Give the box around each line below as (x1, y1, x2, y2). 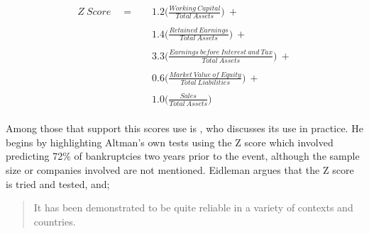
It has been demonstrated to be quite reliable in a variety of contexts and (33, 200, 353, 215)
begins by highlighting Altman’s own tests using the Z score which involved (6, 134, 334, 149)
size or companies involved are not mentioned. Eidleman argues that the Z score (6, 163, 354, 177)
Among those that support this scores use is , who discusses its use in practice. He (6, 121, 363, 136)
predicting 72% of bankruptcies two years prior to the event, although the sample (6, 148, 360, 163)
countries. (33, 213, 76, 228)
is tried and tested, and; (6, 176, 110, 191)
